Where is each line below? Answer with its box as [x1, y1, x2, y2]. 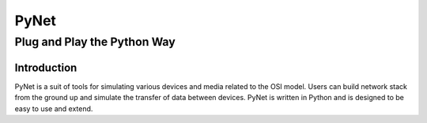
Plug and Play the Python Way [14, 35, 176, 49]
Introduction [14, 61, 77, 74]
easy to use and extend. [14, 103, 93, 114]
